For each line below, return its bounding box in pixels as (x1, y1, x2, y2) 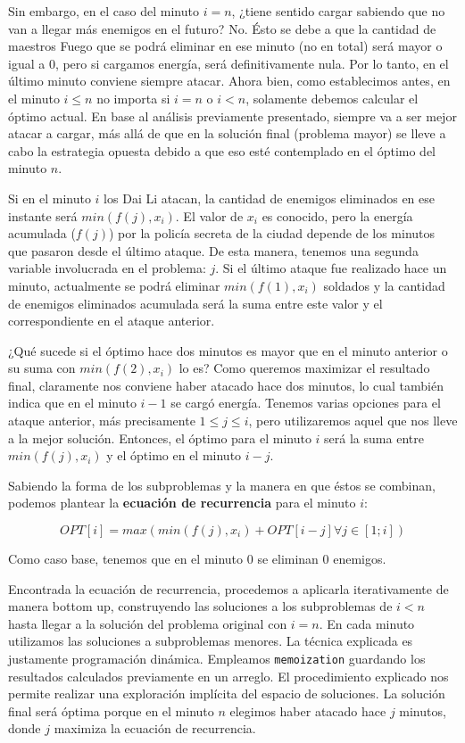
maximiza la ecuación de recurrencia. (54, 719, 256, 738)
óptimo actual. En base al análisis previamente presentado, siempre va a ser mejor (8, 106, 457, 125)
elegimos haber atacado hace (229, 701, 386, 720)
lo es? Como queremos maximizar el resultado (179, 359, 430, 377)
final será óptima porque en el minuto (8, 701, 214, 720)
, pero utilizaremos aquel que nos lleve (248, 411, 458, 430)
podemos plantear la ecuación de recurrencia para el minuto (8, 493, 356, 512)
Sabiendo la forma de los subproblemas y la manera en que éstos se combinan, (8, 475, 436, 494)
